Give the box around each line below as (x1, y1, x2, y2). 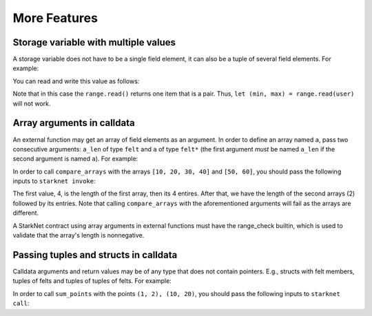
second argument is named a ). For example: (12, 155, 138, 163)
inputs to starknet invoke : (12, 177, 96, 185)
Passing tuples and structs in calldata (12, 249, 178, 261)
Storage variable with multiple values (12, 36, 176, 48)
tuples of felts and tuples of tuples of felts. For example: (12, 277, 172, 285)
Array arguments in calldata (12, 117, 135, 129)
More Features (12, 10, 98, 25)
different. (12, 209, 39, 217)
